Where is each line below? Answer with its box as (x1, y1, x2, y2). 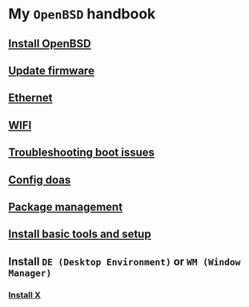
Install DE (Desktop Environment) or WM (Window (8, 254, 241, 269)
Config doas (8, 173, 71, 187)
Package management (8, 200, 122, 213)
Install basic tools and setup (8, 228, 151, 241)
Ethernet (8, 91, 54, 105)
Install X (8, 289, 42, 301)
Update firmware (8, 63, 94, 77)
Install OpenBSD (8, 37, 91, 50)
